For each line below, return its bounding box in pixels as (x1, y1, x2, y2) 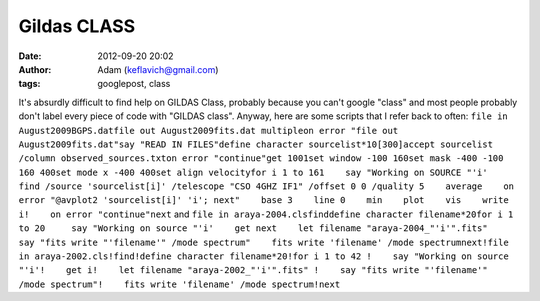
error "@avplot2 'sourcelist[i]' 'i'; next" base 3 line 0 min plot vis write (18, 195, 509, 206)
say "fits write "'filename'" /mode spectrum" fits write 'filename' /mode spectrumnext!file (18, 236, 509, 248)
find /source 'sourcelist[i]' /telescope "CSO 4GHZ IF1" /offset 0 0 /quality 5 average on (18, 181, 515, 192)
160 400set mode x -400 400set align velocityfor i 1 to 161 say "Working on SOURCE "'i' (18, 166, 489, 178)
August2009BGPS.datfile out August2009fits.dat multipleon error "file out (18, 125, 399, 136)
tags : (18, 78, 41, 90)
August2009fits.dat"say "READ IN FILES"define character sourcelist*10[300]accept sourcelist (18, 138, 494, 150)
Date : (18, 50, 42, 62)
